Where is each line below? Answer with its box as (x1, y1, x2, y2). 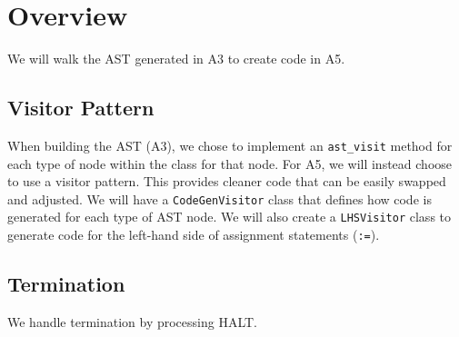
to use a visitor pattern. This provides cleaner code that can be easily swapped (7, 172, 446, 191)
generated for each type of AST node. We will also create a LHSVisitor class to (7, 207, 452, 226)
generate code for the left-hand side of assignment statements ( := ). (7, 225, 380, 244)
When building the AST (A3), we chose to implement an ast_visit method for (7, 135, 453, 154)
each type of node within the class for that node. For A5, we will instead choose (7, 154, 453, 173)
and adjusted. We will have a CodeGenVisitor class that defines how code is (7, 189, 432, 208)
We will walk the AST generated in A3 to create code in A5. (7, 49, 345, 68)
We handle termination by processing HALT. (7, 312, 258, 331)
